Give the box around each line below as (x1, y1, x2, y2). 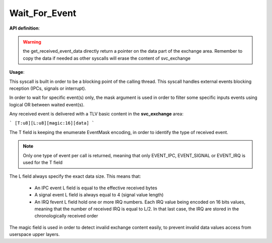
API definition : (9, 25, 40, 31)
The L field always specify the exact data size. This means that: (9, 173, 141, 179)
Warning (23, 39, 41, 45)
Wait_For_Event (9, 8, 77, 19)
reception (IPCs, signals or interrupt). (9, 85, 87, 91)
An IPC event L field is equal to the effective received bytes (34, 185, 158, 191)
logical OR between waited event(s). (9, 101, 85, 107)
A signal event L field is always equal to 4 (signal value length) (34, 192, 164, 198)
